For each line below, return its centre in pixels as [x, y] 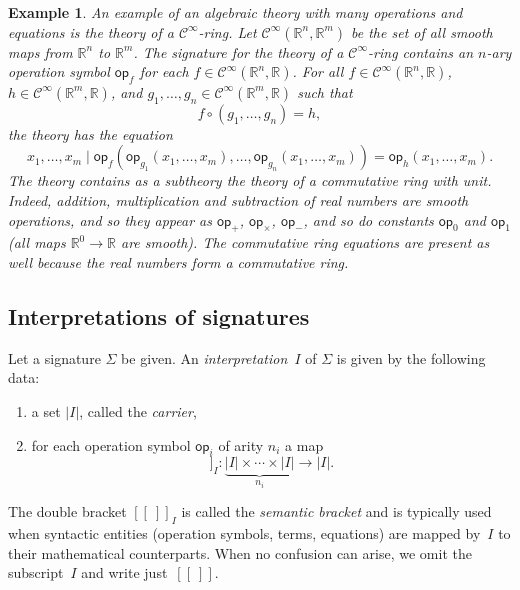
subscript [36, 572]
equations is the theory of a [91, 31]
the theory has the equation [90, 133]
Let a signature [54, 357]
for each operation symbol [111, 444]
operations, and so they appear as [110, 219]
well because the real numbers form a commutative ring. [178, 261]
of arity [241, 444]
